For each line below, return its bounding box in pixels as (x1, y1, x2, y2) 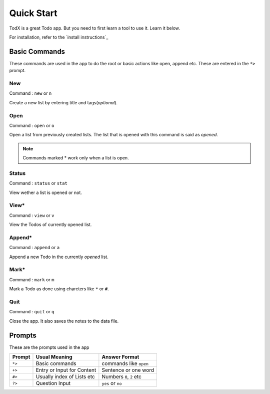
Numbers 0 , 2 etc (101, 373, 142, 380)
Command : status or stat (9, 180, 67, 186)
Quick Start (9, 8, 57, 19)
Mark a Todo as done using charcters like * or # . (9, 286, 109, 292)
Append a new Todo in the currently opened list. (9, 254, 108, 260)
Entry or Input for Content (35, 366, 96, 373)
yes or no (101, 380, 122, 387)
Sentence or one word (101, 366, 154, 373)
